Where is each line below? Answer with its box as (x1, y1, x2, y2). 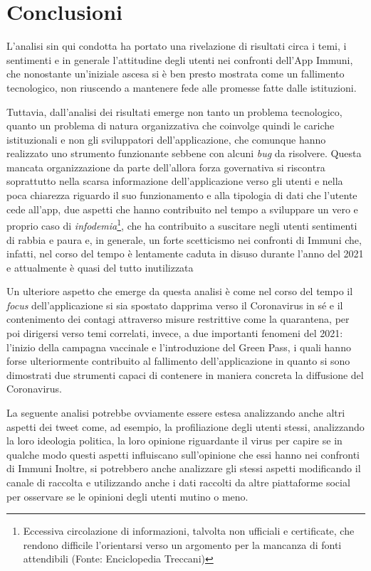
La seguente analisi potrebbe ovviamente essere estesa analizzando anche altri (6, 405, 345, 420)
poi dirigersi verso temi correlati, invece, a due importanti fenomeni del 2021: (6, 326, 343, 341)
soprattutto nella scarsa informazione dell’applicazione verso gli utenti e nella (6, 174, 343, 188)
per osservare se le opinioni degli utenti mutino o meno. (6, 489, 249, 503)
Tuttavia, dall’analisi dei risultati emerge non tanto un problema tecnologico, (6, 104, 343, 119)
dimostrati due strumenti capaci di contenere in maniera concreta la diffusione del (6, 367, 364, 382)
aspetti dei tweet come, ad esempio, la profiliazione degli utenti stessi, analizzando (6, 419, 365, 434)
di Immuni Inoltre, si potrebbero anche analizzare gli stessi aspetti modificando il (6, 461, 361, 476)
